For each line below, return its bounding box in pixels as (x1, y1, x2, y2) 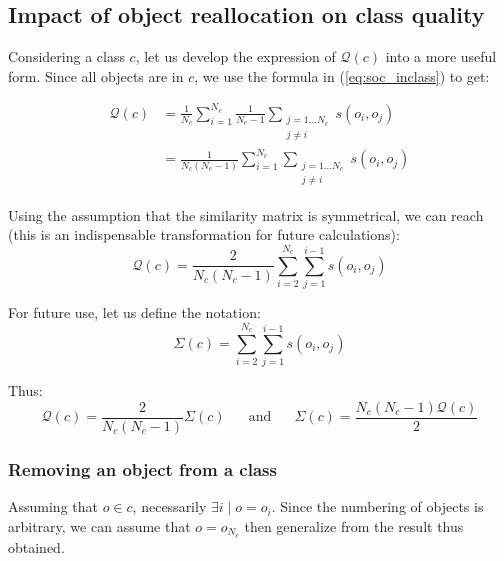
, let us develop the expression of (135, 46, 336, 67)
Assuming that (8, 496, 98, 517)
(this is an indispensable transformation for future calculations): (8, 224, 400, 245)
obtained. (8, 536, 65, 557)
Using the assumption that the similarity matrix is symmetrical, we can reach (8, 204, 484, 225)
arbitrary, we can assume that (8, 515, 191, 536)
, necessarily (132, 496, 207, 517)
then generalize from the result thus (244, 515, 464, 536)
